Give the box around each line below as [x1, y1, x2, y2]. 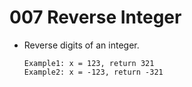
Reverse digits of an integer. [23, 39, 140, 51]
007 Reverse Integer [9, 6, 182, 29]
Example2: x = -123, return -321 [23, 67, 164, 77]
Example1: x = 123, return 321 [23, 58, 155, 68]
